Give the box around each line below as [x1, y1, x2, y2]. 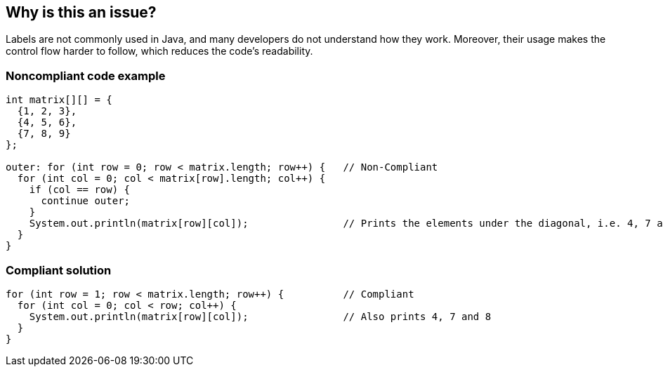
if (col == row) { [29, 184, 131, 196]
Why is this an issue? [6, 4, 157, 21]
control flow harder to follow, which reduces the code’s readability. [6, 45, 313, 58]
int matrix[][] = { [6, 94, 112, 106]
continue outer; [41, 195, 131, 207]
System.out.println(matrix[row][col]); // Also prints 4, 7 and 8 [29, 310, 492, 322]
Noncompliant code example [6, 68, 166, 83]
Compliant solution [6, 263, 112, 277]
